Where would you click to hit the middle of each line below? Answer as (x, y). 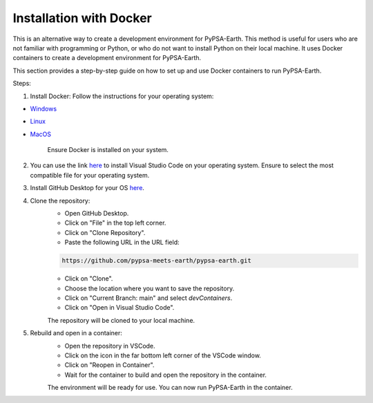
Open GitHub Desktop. (97, 214)
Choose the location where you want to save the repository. (150, 288)
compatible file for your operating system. (90, 175)
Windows (44, 109)
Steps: (22, 84)
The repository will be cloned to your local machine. (121, 320)
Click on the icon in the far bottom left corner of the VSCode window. (163, 355)
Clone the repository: (60, 200)
